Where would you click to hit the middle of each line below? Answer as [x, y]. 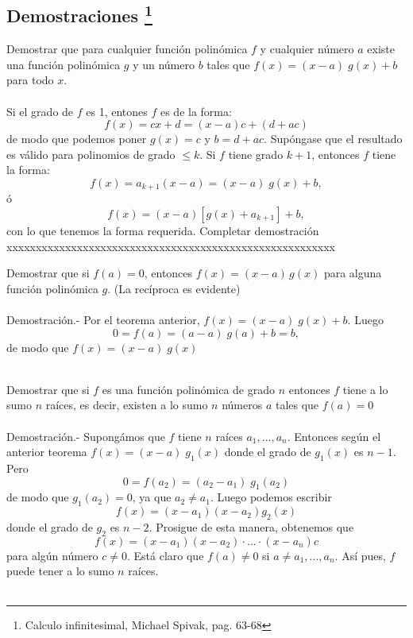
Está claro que [169, 555]
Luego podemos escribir [274, 497]
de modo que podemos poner [77, 139]
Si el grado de [40, 111]
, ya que [152, 497]
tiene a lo [365, 389]
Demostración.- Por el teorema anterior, [103, 319]
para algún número [52, 555]
